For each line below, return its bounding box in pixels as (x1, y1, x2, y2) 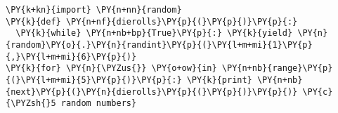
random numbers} (60, 98, 137, 109)
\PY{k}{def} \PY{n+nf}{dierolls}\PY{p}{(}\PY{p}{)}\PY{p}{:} (6, 16, 298, 27)
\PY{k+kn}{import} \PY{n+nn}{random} (6, 5, 182, 15)
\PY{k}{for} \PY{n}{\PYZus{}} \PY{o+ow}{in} (6, 63, 217, 74)
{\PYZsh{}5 (6, 98, 56, 109)
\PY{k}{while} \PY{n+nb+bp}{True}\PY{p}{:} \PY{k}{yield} (15, 28, 293, 39)
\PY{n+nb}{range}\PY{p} (221, 63, 333, 74)
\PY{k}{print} (186, 74, 252, 85)
